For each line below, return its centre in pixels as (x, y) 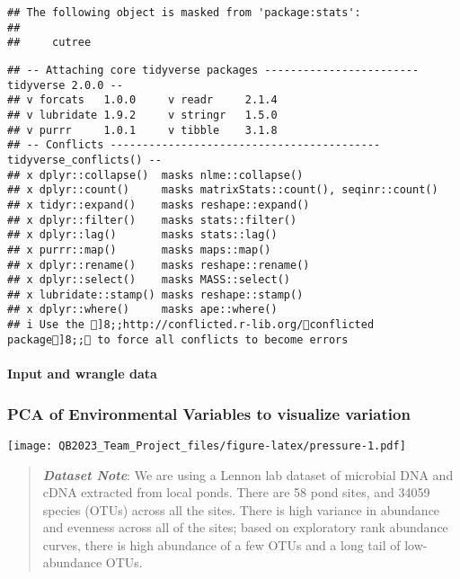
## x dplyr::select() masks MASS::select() (149, 280)
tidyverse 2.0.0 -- (65, 85)
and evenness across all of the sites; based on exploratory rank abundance (245, 527)
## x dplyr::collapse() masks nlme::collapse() (155, 175)
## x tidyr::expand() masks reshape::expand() (159, 205)
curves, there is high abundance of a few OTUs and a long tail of (221, 544)
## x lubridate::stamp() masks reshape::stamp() (155, 294)
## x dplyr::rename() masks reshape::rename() (159, 265)
